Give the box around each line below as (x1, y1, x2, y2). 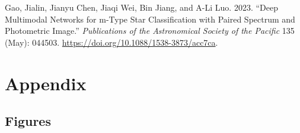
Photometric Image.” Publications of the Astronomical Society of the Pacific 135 (5, 24, 295, 37)
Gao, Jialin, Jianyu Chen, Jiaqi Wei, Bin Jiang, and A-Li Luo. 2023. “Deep (5, 1, 278, 13)
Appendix (5, 71, 87, 95)
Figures (5, 112, 51, 130)
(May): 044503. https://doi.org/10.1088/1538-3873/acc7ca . (5, 36, 218, 48)
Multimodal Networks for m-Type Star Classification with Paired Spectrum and (5, 12, 295, 25)
